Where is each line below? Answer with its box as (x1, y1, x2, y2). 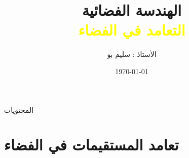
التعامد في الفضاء (78, 19, 185, 40)
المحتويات (4, 104, 34, 115)
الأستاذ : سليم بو (107, 49, 157, 59)
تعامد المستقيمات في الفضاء (4, 134, 179, 155)
